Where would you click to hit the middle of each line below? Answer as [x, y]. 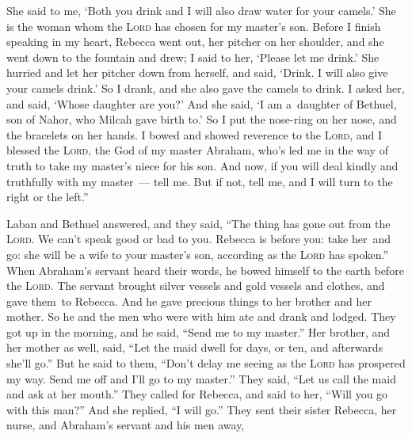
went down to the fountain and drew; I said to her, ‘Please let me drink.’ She [193, 57]
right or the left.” [48, 197]
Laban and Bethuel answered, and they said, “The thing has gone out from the [198, 223]
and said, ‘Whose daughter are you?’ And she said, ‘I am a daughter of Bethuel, [202, 103]
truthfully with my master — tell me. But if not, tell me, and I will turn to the [200, 181]
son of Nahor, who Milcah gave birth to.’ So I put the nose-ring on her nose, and [202, 119]
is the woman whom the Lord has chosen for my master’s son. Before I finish [194, 26]
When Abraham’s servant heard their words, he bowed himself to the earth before [205, 270]
